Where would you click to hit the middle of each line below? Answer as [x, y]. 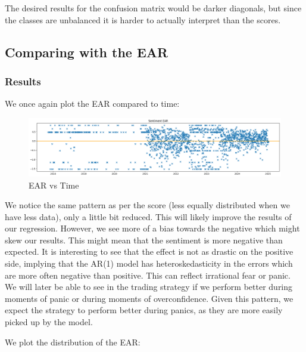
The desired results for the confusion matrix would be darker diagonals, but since [153, 8]
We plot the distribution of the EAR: [73, 342]
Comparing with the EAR [87, 52]
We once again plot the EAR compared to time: [92, 104]
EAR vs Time [54, 185]
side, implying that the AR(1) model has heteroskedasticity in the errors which [149, 263]
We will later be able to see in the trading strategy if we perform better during [149, 287]
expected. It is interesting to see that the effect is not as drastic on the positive [149, 251]
